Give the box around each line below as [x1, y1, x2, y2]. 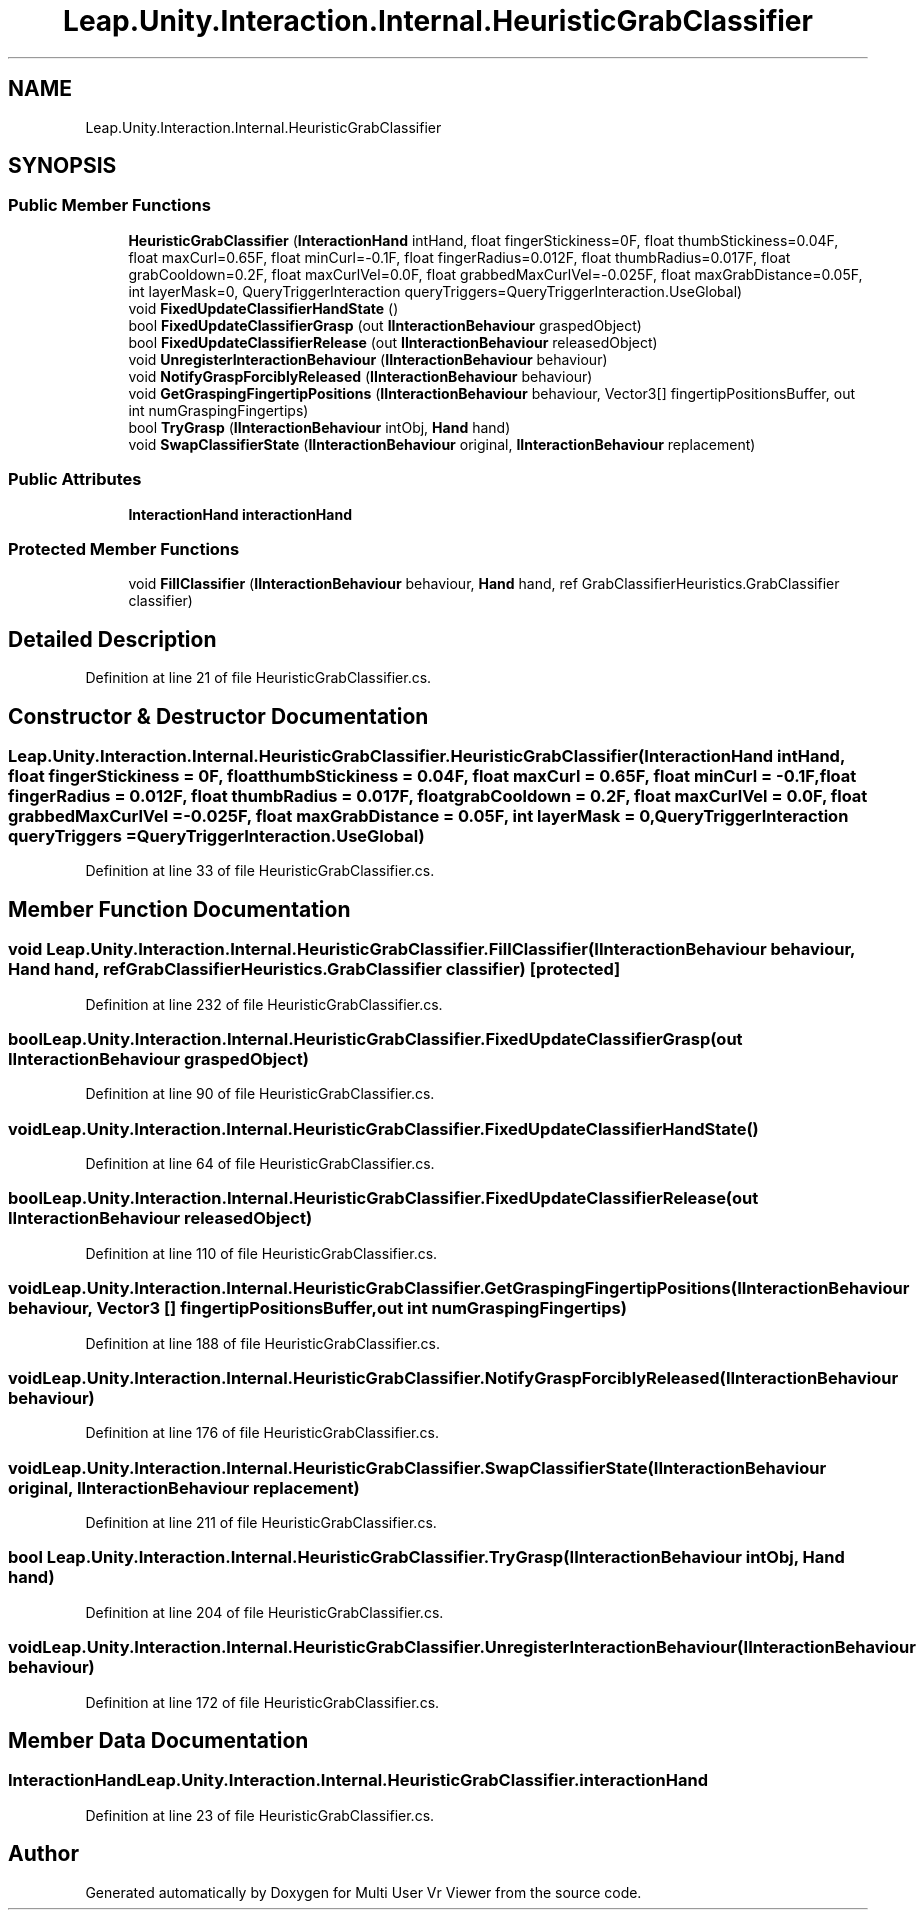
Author [8, 1841, 79, 1867]
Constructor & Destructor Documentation [8, 703, 429, 729]
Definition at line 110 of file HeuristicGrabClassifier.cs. [85, 1244, 438, 1262]
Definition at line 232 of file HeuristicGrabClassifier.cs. [85, 995, 443, 1013]
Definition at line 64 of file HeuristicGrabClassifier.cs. [85, 1155, 435, 1173]
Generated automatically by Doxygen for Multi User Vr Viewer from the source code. [85, 1883, 642, 1901]
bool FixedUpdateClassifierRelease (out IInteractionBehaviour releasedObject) [128, 333, 658, 351]
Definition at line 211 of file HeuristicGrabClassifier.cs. [85, 1514, 437, 1532]
